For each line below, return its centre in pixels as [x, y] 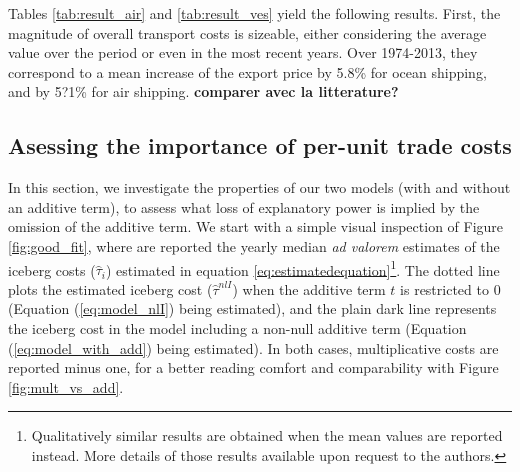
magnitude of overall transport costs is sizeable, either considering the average [247, 32]
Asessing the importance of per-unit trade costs [260, 145]
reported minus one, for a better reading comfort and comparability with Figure [253, 367]
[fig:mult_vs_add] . [66, 386]
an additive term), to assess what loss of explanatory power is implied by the [244, 206]
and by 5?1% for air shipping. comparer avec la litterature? [203, 91]
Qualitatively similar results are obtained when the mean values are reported [267, 435]
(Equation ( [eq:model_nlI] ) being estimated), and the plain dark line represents [252, 308]
